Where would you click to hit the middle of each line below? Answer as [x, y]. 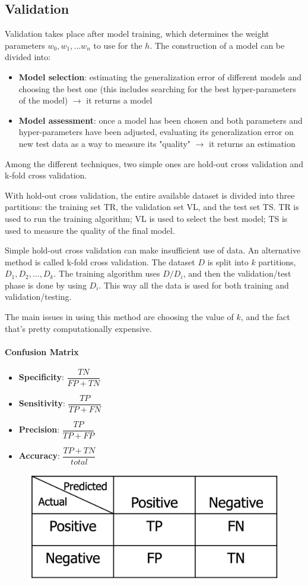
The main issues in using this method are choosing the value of [119, 317]
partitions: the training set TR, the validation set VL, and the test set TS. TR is [152, 207]
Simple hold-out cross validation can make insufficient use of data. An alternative [153, 250]
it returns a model [119, 100]
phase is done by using [46, 285]
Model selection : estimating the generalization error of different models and [160, 76]
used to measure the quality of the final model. [90, 230]
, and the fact [265, 317]
